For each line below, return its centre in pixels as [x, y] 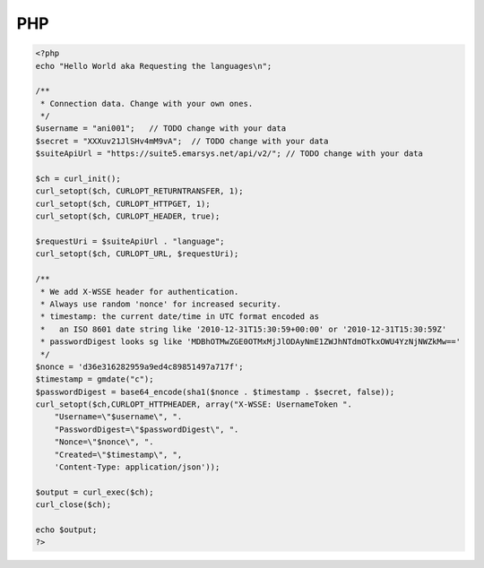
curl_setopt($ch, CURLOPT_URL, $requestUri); [137, 254]
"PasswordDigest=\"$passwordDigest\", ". [147, 429]
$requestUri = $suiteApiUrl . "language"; [130, 241]
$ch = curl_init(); [78, 179]
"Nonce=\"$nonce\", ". [104, 442]
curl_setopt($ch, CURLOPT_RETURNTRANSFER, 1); [139, 191]
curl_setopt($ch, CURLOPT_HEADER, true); [128, 216]
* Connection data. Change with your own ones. [147, 103]
